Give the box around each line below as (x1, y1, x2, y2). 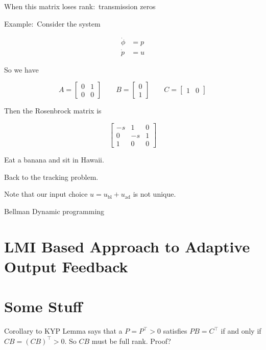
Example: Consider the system (4, 18, 101, 29)
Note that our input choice (4, 189, 88, 199)
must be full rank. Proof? (91, 335, 171, 346)
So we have (4, 64, 39, 75)
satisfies (163, 325, 187, 336)
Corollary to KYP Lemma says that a (4, 325, 123, 336)
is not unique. (133, 189, 176, 199)
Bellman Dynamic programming (4, 205, 105, 216)
